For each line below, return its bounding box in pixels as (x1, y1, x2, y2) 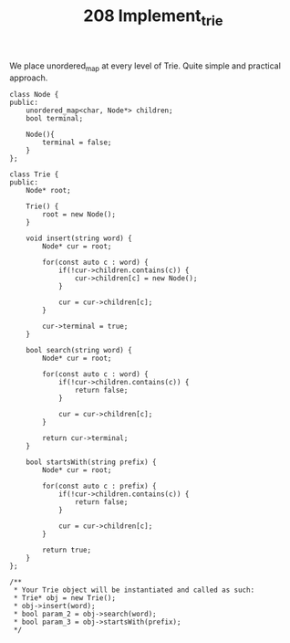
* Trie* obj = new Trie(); (13, 593, 117, 603)
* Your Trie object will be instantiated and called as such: (13, 585, 255, 595)
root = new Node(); (42, 209, 117, 219)
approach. (9, 72, 48, 83)
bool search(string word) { (26, 345, 132, 354)
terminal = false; (42, 138, 112, 147)
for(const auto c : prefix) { (42, 481, 157, 490)
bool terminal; (26, 113, 84, 123)
